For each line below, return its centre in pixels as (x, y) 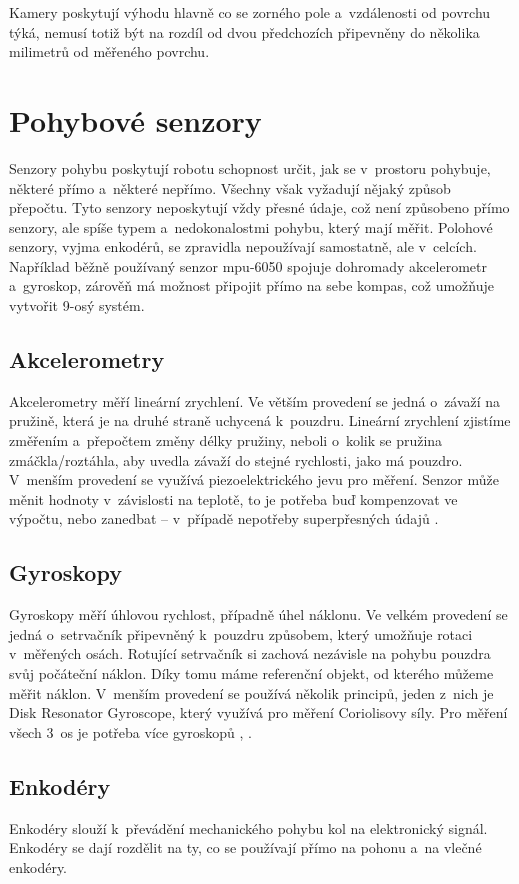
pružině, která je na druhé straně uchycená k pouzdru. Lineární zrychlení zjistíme (260, 420)
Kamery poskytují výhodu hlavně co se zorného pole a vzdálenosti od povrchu (250, 12)
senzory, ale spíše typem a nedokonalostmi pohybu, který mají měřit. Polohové (251, 226)
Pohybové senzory (135, 119)
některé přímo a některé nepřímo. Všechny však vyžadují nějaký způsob (230, 187)
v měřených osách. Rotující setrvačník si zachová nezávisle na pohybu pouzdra (250, 653)
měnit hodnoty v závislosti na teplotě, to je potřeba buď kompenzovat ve (233, 498)
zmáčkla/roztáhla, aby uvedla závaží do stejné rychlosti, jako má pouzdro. (236, 459)
